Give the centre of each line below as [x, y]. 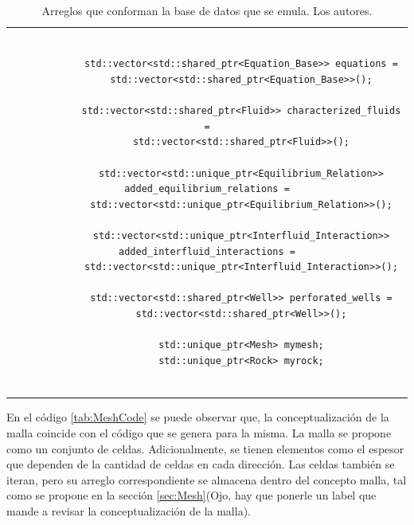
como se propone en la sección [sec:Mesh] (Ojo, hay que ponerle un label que [191, 495]
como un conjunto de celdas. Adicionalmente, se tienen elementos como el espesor [205, 448]
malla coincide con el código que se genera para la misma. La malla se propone [199, 433]
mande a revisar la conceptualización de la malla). [129, 510]
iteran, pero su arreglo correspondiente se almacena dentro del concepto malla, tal [207, 479]
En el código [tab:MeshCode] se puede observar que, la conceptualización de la [198, 417]
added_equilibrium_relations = [207, 189]
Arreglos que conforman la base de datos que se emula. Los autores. [207, 10]
